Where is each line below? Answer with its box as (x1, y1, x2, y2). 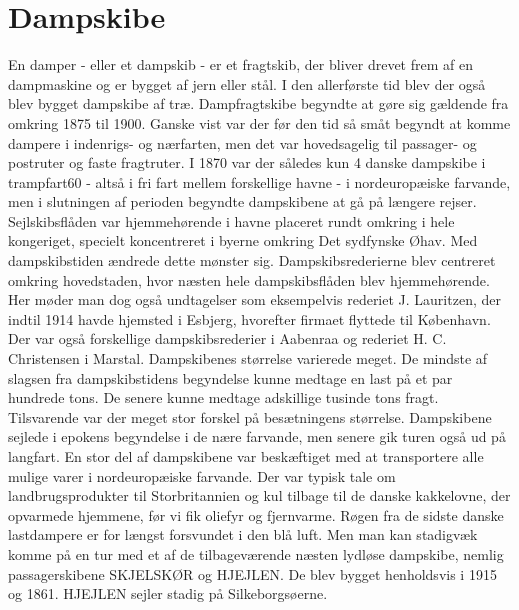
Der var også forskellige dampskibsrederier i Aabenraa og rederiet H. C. (8, 328, 447, 349)
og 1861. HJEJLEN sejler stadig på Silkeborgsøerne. (8, 583, 328, 604)
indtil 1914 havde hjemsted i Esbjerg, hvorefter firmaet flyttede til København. (8, 308, 491, 329)
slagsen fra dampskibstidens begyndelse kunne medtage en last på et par (8, 367, 453, 388)
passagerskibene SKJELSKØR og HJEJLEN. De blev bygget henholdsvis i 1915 (8, 563, 497, 584)
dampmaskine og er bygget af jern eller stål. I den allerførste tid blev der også (8, 73, 486, 94)
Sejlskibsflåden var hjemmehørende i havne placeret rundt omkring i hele (8, 210, 455, 231)
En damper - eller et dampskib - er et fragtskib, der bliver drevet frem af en (8, 54, 473, 75)
